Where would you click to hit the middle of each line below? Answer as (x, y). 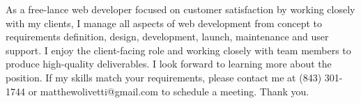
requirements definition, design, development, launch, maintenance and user (167, 37)
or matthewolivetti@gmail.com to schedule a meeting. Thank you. (169, 91)
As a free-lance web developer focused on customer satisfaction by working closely (180, 9)
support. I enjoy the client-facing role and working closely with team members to (178, 50)
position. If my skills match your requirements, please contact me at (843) (164, 77)
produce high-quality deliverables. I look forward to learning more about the (169, 64)
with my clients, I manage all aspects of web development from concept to (164, 23)
